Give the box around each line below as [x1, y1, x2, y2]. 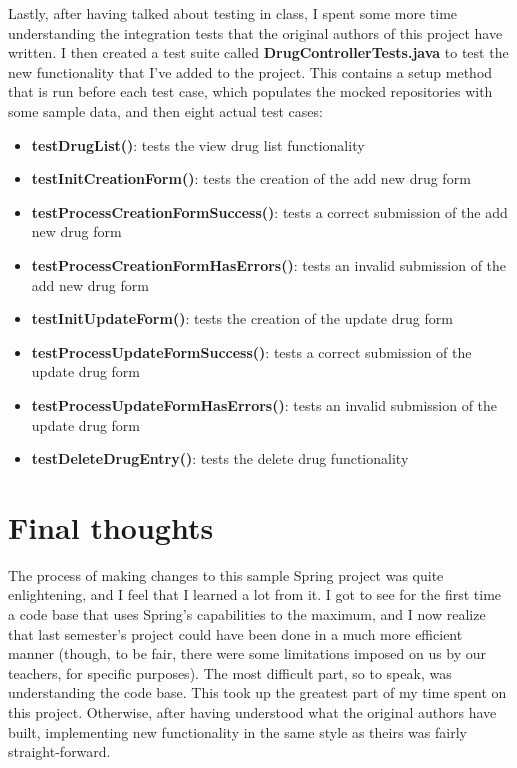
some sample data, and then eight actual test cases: [8, 100, 323, 121]
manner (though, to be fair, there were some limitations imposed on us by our [8, 643, 487, 664]
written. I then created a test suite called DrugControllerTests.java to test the [8, 42, 509, 63]
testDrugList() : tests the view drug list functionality [31, 134, 365, 155]
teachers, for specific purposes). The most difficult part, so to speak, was [8, 662, 452, 683]
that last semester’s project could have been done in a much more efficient [8, 623, 463, 644]
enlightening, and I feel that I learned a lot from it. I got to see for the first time [8, 584, 502, 605]
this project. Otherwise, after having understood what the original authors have [8, 701, 497, 722]
